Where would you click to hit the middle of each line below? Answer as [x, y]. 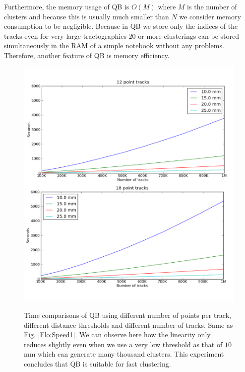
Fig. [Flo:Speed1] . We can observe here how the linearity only [117, 335]
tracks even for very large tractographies [65, 36]
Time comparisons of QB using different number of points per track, [127, 315]
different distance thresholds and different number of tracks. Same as [128, 325]
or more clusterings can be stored [189, 36]
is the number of [212, 6]
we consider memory [210, 16]
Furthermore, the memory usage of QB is [67, 6]
